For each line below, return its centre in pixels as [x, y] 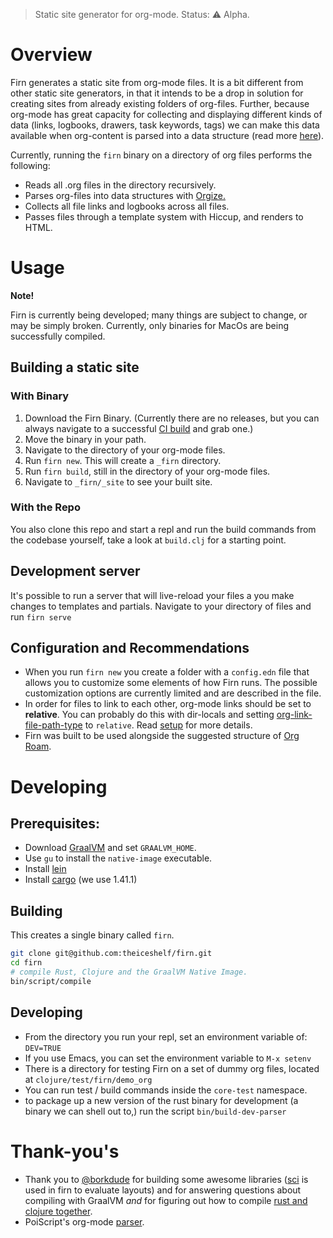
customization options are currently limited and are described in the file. [173, 693]
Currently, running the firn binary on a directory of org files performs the [161, 155]
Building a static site [75, 367]
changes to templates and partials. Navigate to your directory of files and [161, 606]
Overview [51, 55]
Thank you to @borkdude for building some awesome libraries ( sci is [166, 1179]
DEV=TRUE [43, 1048]
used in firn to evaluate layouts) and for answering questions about [163, 1190]
